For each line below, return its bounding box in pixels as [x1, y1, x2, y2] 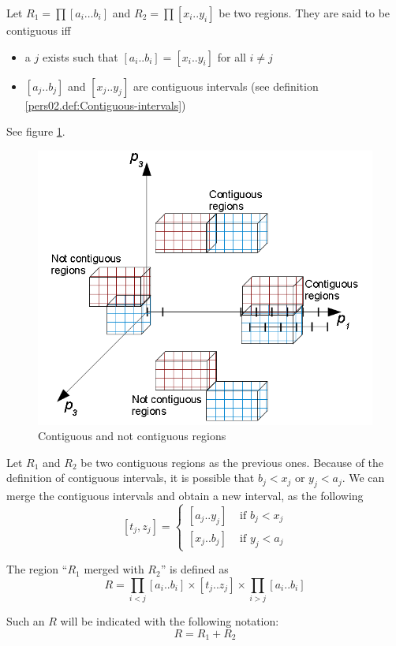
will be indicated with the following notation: [60, 613, 279, 629]
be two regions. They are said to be [219, 5, 390, 21]
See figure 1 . [6, 123, 65, 140]
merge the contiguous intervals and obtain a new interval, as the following [6, 487, 364, 504]
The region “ [6, 561, 68, 577]
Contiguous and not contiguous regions [38, 428, 226, 444]
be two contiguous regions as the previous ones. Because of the [80, 454, 384, 470]
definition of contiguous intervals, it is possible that [6, 469, 255, 486]
